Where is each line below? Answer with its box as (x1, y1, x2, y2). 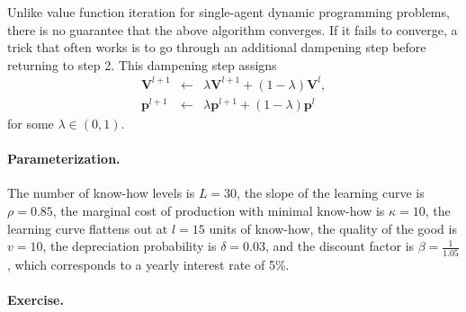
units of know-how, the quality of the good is (209, 218, 457, 237)
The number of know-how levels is (7, 183, 195, 202)
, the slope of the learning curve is (237, 183, 425, 202)
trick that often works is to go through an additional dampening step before (7, 38, 426, 57)
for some (7, 114, 54, 133)
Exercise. (7, 290, 64, 308)
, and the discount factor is (264, 236, 415, 255)
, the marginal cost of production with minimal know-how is (52, 201, 385, 219)
